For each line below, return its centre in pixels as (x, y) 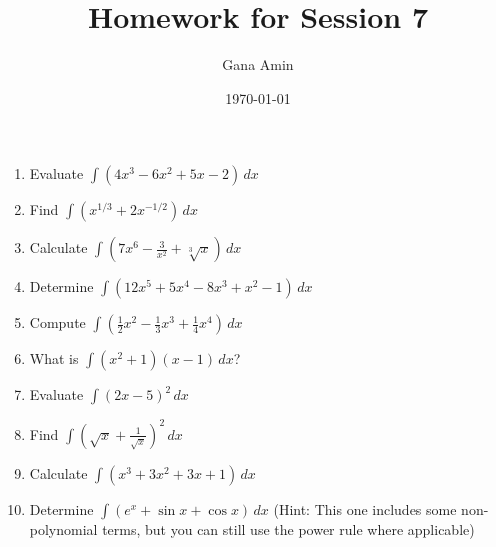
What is (54, 358)
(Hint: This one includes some (365, 508)
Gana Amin (258, 64)
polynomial (63, 528)
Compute (57, 322)
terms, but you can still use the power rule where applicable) (288, 528)
